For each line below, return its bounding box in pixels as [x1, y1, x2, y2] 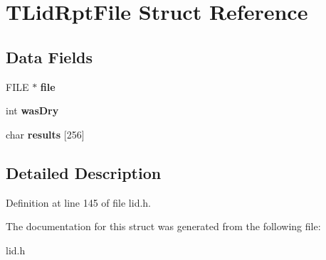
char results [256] [6, 126, 85, 141]
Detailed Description [6, 161, 162, 183]
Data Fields [6, 45, 93, 67]
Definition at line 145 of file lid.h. [6, 195, 152, 210]
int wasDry [6, 103, 59, 118]
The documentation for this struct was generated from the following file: [6, 219, 321, 234]
